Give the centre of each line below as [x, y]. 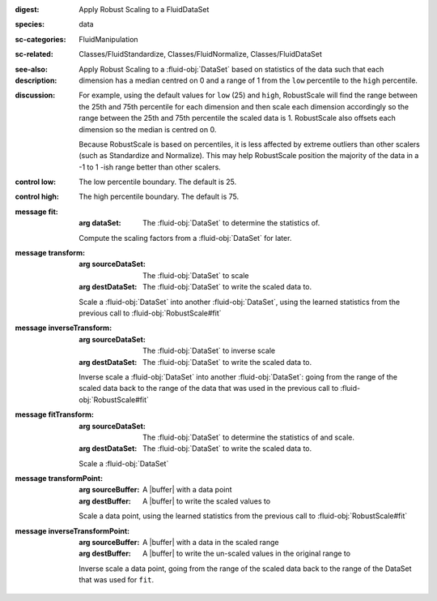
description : [36, 80]
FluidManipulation [108, 39]
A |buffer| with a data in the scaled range [211, 543]
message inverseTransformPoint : [72, 530]
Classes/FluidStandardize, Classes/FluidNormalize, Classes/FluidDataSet [201, 54]
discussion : [35, 95]
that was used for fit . [116, 580]
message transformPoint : [59, 479]
